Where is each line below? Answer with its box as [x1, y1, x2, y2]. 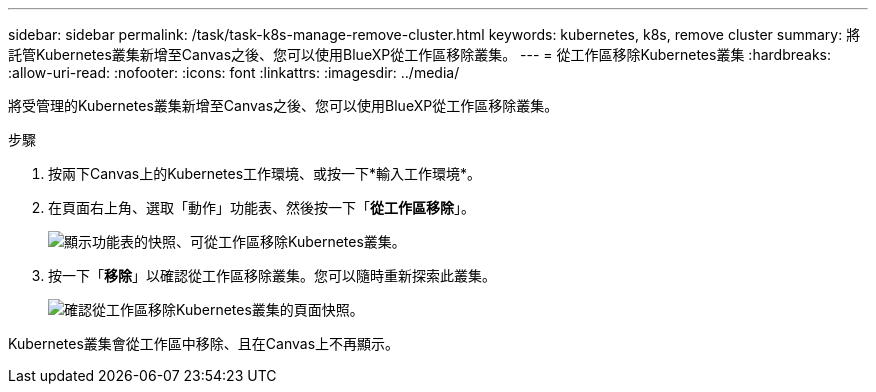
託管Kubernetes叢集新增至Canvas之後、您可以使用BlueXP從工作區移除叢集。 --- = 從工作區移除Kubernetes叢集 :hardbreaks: [8, 46, 832, 63]
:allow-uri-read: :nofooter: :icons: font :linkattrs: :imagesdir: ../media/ [8, 64, 460, 81]
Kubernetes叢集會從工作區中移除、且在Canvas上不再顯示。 [8, 335, 400, 352]
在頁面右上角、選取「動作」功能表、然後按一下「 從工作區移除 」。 [48, 199, 475, 216]
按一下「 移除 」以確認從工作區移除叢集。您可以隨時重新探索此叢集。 [48, 267, 496, 284]
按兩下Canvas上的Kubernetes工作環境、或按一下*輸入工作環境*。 [48, 165, 482, 182]
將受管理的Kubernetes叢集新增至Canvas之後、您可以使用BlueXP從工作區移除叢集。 [8, 97, 559, 114]
